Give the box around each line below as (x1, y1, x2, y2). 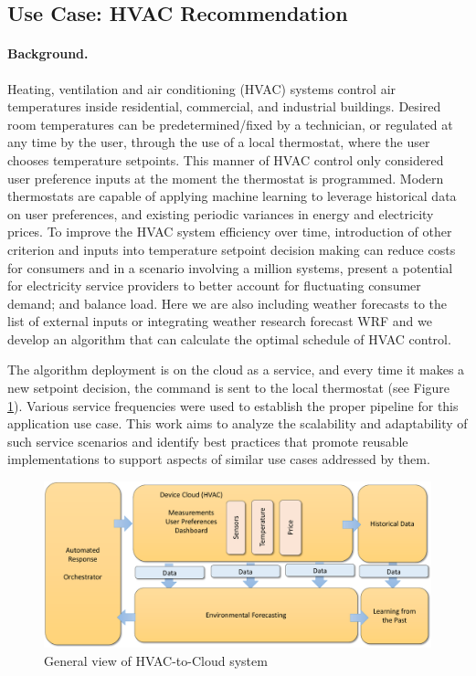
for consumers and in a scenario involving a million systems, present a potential (7, 258, 453, 277)
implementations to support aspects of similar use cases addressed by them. (7, 449, 430, 469)
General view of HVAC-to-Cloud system (44, 650, 268, 670)
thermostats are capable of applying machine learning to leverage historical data (7, 186, 457, 206)
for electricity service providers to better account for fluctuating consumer (7, 276, 421, 295)
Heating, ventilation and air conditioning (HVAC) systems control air (7, 79, 397, 98)
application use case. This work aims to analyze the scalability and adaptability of (7, 414, 468, 433)
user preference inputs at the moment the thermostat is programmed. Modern (7, 168, 444, 187)
